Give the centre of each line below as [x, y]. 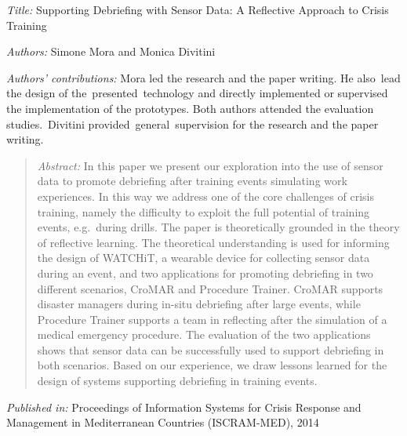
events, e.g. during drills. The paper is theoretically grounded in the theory [218, 227]
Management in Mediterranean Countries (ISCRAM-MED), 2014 [163, 422]
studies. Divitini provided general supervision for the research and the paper [193, 124]
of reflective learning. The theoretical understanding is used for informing [213, 242]
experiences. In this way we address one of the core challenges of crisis [205, 196]
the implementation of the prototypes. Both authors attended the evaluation [190, 108]
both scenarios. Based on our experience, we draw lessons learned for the [212, 365]
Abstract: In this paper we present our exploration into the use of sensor [210, 165]
